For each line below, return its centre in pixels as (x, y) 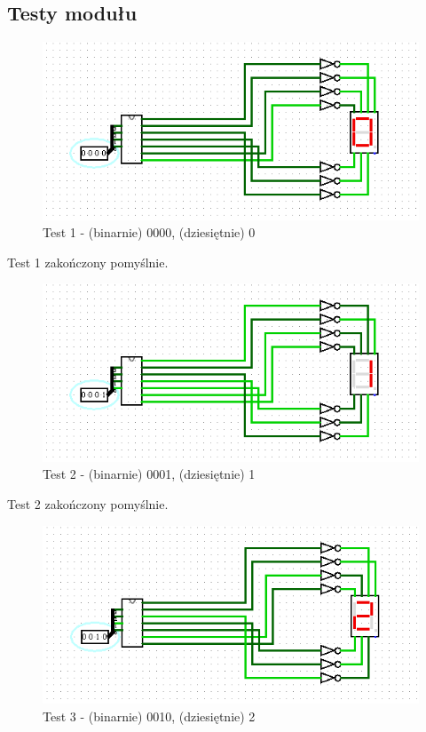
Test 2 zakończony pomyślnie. (88, 504)
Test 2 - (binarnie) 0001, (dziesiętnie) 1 (149, 474)
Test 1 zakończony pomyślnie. (88, 262)
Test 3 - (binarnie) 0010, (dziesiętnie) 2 (149, 716)
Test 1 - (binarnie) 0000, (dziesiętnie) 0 (149, 232)
